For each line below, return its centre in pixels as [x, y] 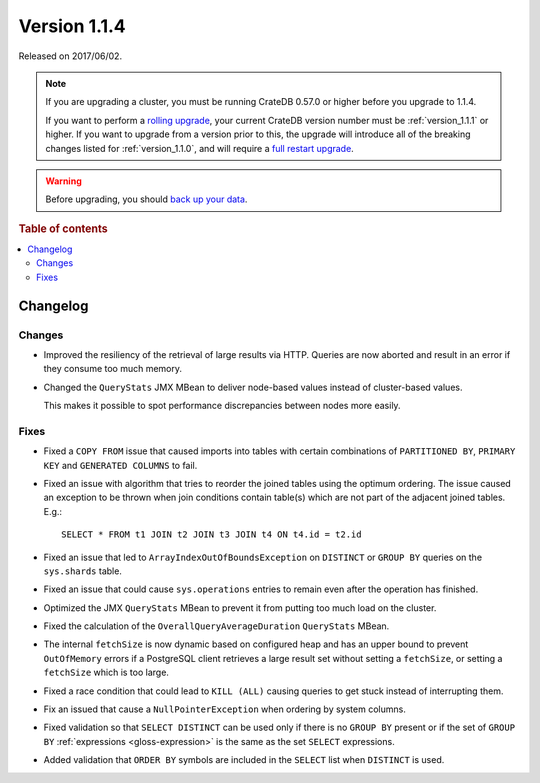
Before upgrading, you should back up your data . [146, 199]
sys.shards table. [82, 571]
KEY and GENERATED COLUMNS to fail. [120, 465]
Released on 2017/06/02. [70, 56]
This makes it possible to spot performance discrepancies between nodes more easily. [222, 406]
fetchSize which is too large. [106, 672]
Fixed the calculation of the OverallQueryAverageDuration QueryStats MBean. [216, 626]
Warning [63, 181]
